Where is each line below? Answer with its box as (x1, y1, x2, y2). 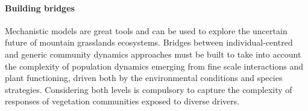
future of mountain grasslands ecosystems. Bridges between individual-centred (5, 36, 293, 49)
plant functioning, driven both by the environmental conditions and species (5, 71, 283, 84)
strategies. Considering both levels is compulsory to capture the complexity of (5, 83, 292, 95)
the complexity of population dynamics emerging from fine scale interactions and (5, 59, 304, 72)
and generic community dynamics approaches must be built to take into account (5, 47, 301, 60)
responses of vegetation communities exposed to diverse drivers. (5, 95, 240, 107)
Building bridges (5, 1, 75, 14)
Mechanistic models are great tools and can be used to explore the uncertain (5, 24, 288, 37)
